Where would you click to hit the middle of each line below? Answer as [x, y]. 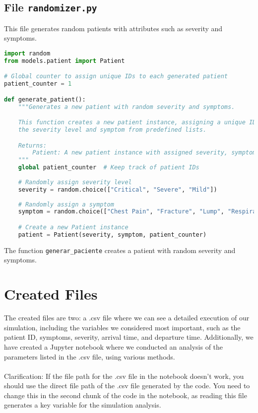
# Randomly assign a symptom [66, 204]
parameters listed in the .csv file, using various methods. [90, 356]
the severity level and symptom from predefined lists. [112, 130]
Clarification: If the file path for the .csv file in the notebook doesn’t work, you [124, 376]
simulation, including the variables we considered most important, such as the [122, 327]
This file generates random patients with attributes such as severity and [113, 28]
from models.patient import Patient [64, 61]
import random [27, 53]
